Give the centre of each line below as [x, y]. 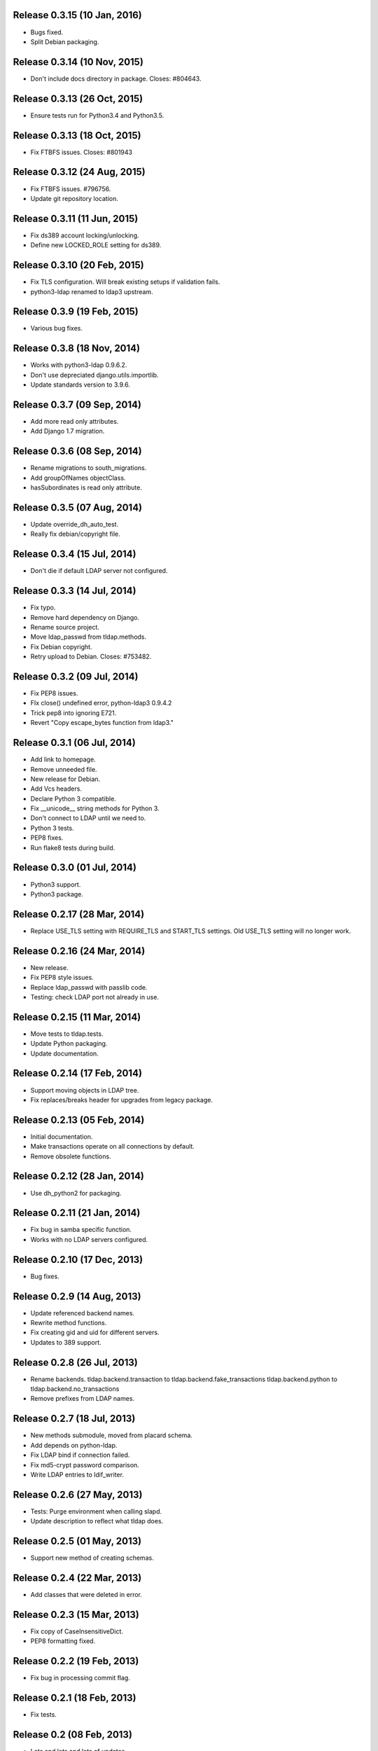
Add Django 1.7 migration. [68, 431]
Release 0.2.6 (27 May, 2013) [78, 1494]
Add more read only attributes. [75, 422]
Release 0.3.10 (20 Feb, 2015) [78, 265]
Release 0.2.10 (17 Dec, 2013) [78, 1260]
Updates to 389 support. [66, 1342]
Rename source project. [65, 627]
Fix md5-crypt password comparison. [85, 1465]
